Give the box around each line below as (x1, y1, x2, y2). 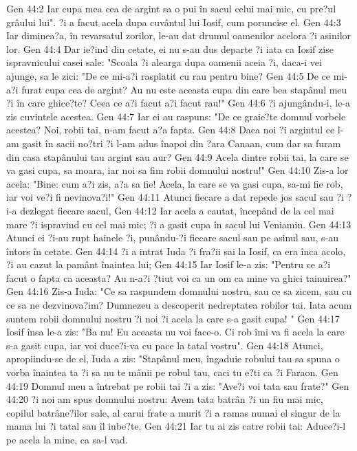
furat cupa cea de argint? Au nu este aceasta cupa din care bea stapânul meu (21, 82, 347, 96)
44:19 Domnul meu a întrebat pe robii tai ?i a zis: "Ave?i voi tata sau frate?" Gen (6, 378, 349, 393)
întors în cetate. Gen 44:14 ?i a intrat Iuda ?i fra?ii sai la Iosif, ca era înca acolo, (6, 243, 346, 258)
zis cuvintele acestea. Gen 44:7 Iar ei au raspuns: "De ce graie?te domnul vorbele (6, 109, 346, 123)
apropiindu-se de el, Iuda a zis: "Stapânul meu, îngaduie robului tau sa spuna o (6, 351, 340, 366)
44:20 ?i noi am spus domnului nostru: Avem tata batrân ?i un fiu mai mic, (6, 392, 323, 406)
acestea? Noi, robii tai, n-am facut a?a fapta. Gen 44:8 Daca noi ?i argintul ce (6, 122, 335, 137)
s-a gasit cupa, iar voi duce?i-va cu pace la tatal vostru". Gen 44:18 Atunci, (6, 338, 323, 352)
